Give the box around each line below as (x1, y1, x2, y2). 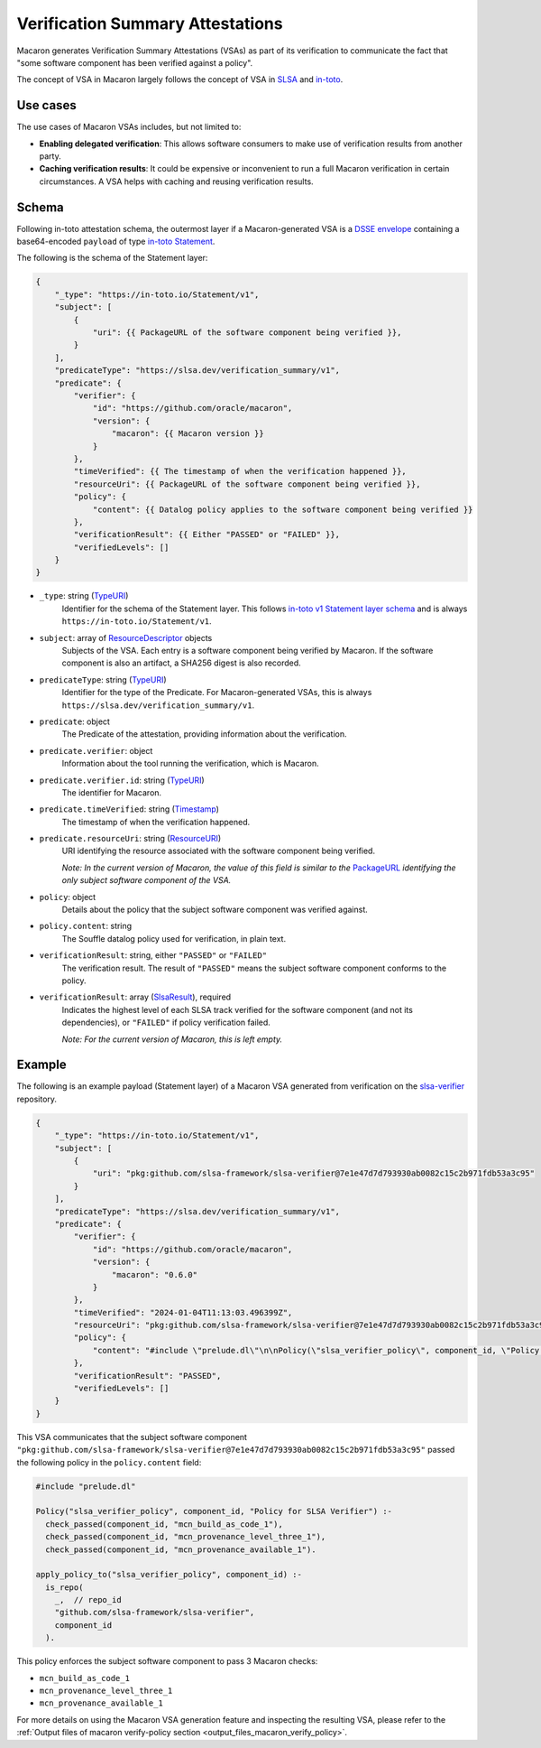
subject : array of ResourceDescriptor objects (39, 632, 213, 643)
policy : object (39, 891, 96, 902)
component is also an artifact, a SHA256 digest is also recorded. (61, 657, 301, 668)
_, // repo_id (54, 1595, 122, 1605)
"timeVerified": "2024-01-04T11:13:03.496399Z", (73, 1307, 293, 1317)
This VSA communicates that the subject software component (16, 1431, 248, 1442)
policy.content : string (39, 921, 133, 932)
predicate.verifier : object (39, 745, 153, 756)
